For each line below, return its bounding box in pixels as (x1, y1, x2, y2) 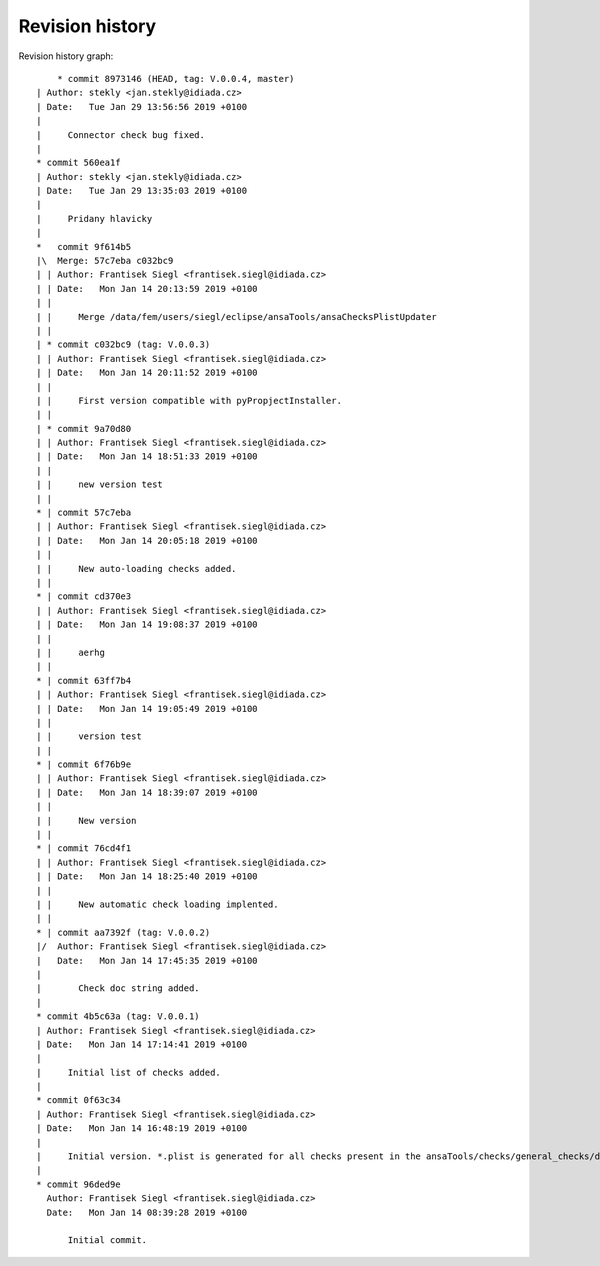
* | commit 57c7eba (36, 507, 132, 519)
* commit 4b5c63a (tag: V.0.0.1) (36, 1011, 200, 1022)
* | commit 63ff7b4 (36, 675, 132, 686)
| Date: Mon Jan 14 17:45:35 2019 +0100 (36, 955, 259, 966)
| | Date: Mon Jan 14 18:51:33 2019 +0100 (36, 451, 259, 462)
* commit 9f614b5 (36, 241, 132, 252)
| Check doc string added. (36, 983, 200, 994)
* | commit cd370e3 (36, 591, 132, 602)
